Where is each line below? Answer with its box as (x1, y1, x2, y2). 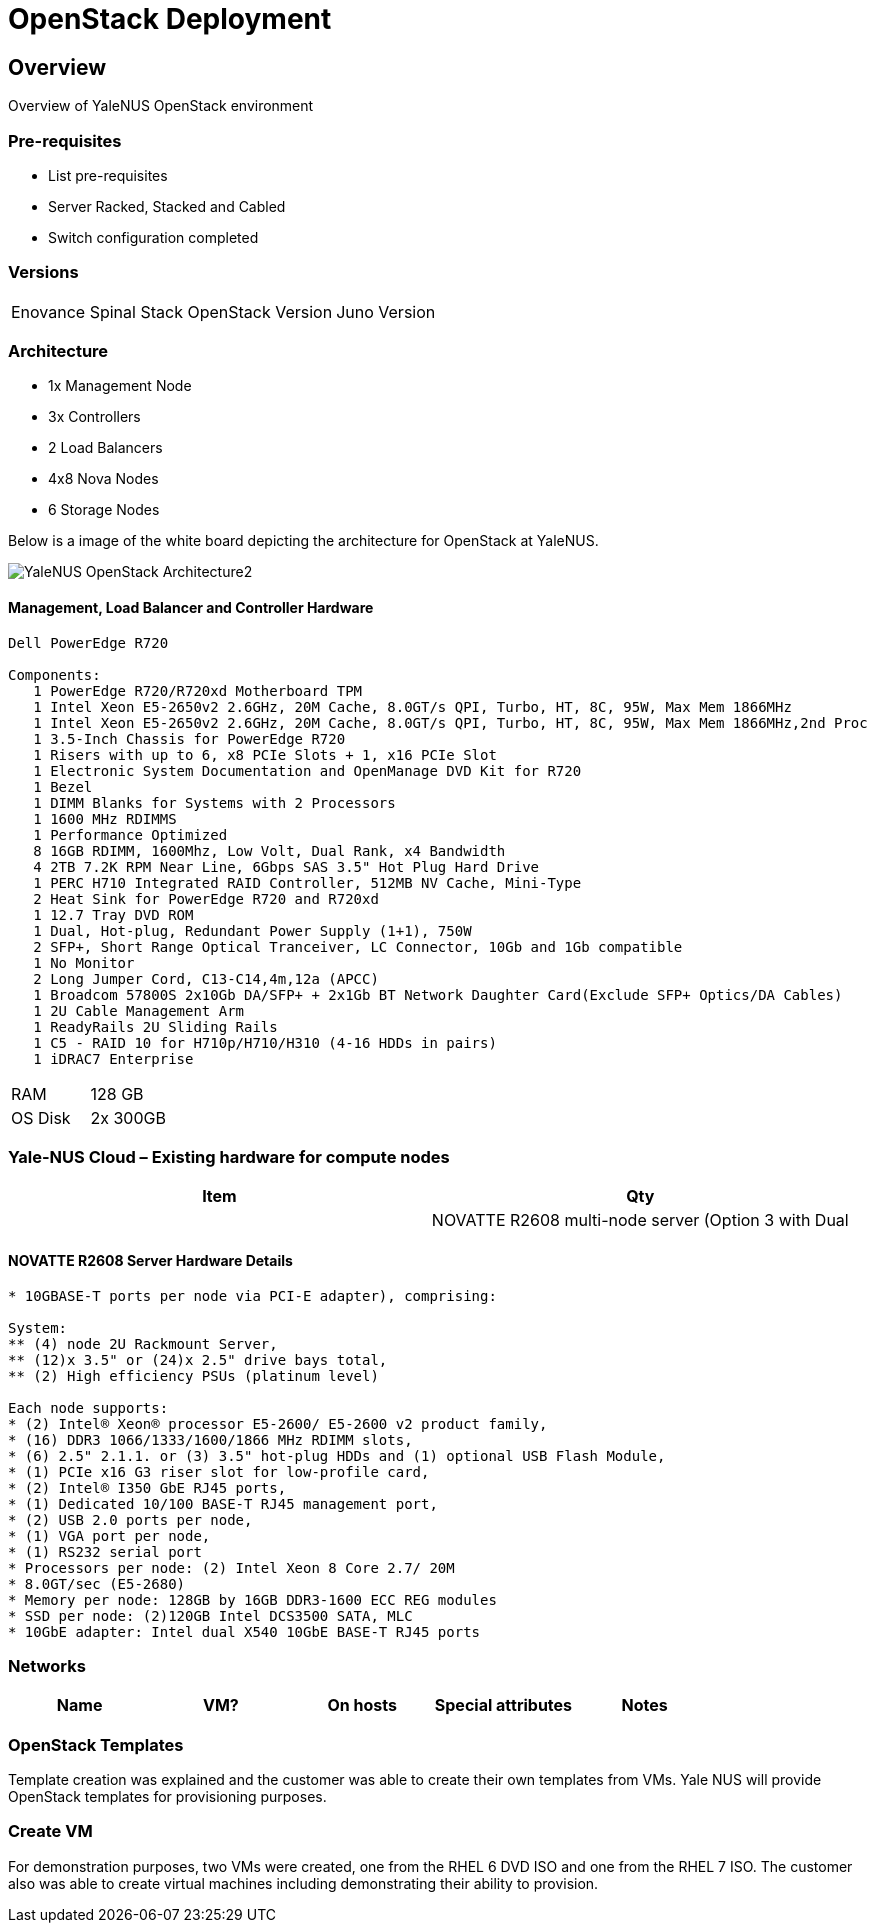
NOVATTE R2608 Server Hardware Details (8, 1252, 293, 1269)
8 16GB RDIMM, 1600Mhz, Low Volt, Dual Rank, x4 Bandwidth (33, 842, 506, 859)
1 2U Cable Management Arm (33, 1002, 245, 1019)
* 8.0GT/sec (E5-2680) (8, 1575, 186, 1592)
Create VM (8, 1821, 93, 1842)
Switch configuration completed (48, 228, 259, 246)
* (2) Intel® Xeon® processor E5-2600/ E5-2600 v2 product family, (8, 1415, 548, 1432)
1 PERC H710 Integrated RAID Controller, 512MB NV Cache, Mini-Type (33, 874, 582, 891)
